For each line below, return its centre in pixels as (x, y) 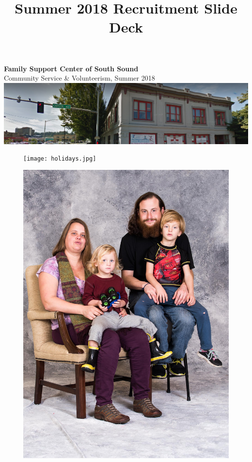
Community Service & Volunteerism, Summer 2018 (79, 78)
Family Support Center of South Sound (71, 68)
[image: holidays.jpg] (60, 158)
